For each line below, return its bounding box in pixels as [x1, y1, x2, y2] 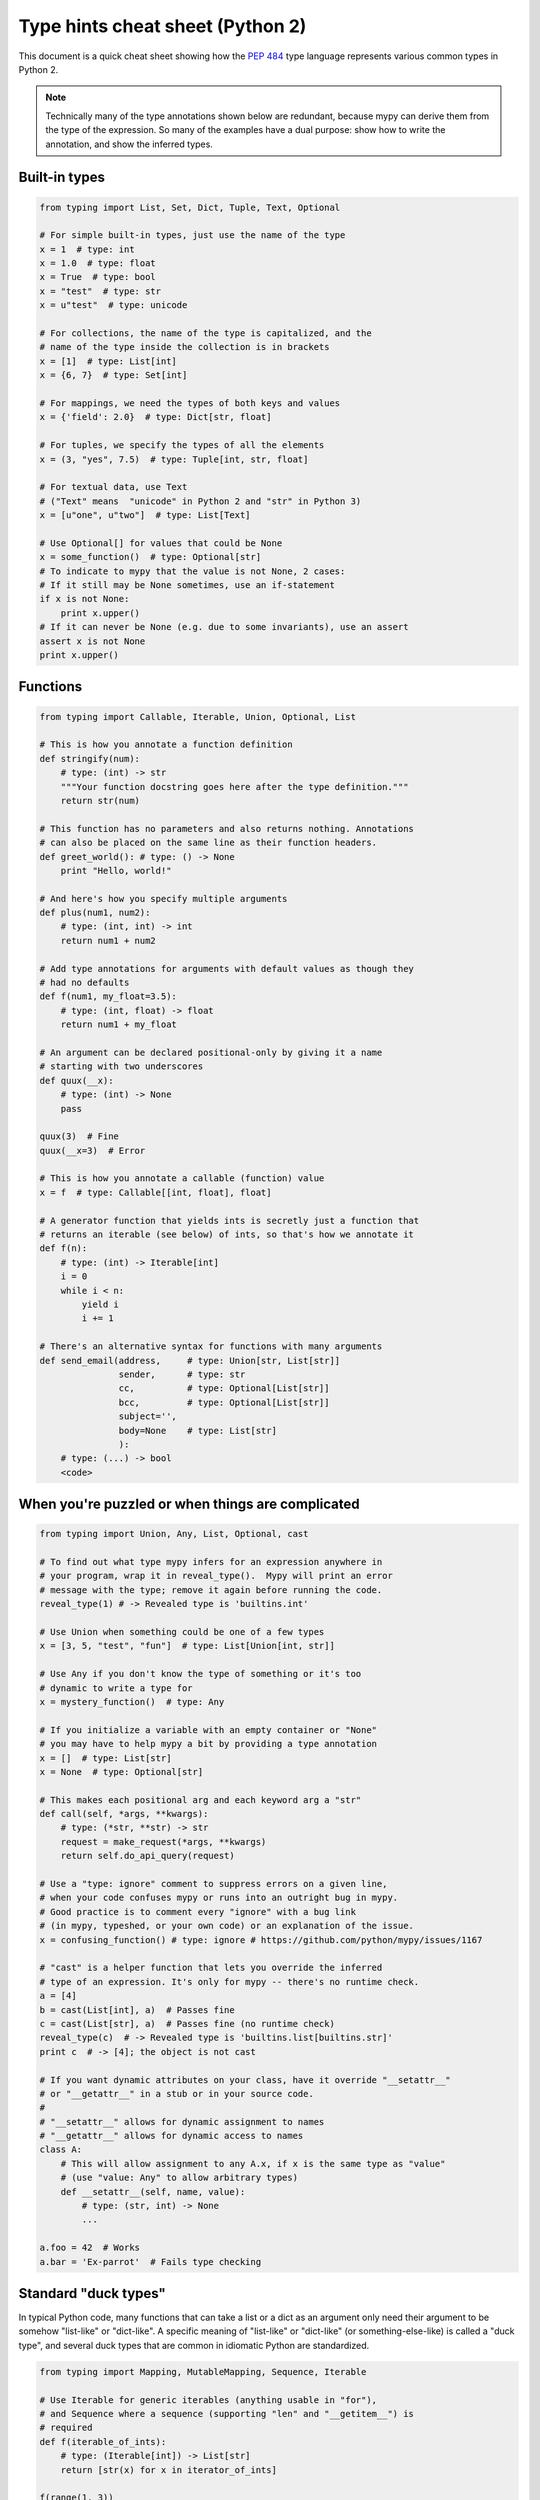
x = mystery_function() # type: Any [39, 1696, 225, 1707]
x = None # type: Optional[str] [39, 1766, 204, 1777]
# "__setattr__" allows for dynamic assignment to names [39, 2116, 325, 2127]
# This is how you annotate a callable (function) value [39, 1173, 325, 1184]
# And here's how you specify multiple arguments [39, 893, 288, 904]
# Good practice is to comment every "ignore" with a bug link [39, 1906, 357, 1917]
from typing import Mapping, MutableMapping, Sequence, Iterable [39, 2366, 367, 2377]
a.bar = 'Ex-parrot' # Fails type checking [39, 2256, 262, 2267]
